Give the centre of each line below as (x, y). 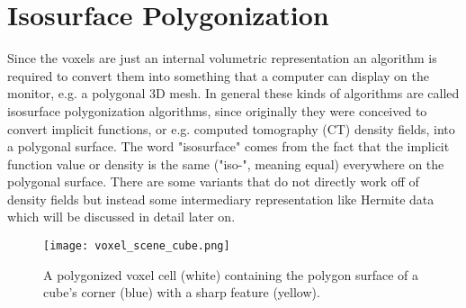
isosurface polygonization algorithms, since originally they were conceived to (217, 110)
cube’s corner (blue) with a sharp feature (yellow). (182, 292)
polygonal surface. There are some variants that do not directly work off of (213, 181)
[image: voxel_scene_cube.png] (137, 246)
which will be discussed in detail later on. (121, 217)
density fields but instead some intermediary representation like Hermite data (221, 199)
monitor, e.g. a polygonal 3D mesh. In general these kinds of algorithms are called (233, 93)
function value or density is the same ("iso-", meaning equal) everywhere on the (226, 163)
